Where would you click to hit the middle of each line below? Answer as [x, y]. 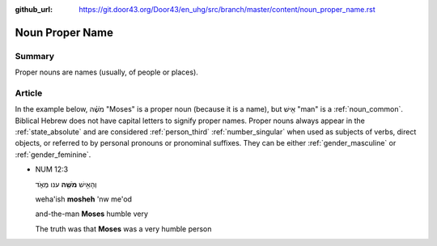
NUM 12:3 [52, 169]
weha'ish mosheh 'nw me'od [84, 199]
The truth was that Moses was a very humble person [123, 229]
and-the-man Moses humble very [92, 214]
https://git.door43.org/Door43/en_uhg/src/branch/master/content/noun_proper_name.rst [227, 9]
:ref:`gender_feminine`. [53, 155]
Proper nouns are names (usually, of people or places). [106, 72]
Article [29, 93]
